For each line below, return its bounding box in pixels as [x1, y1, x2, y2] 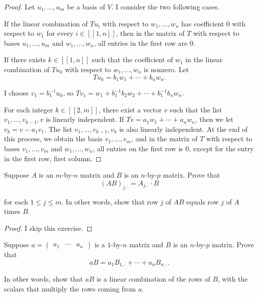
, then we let [195, 114, 234, 124]
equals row [186, 196, 219, 206]
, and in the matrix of [131, 133, 198, 144]
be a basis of [67, 1, 105, 11]
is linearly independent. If [46, 114, 124, 124]
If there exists [4, 54, 46, 65]
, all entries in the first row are [94, 37, 188, 48]
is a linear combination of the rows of [96, 274, 210, 284]
